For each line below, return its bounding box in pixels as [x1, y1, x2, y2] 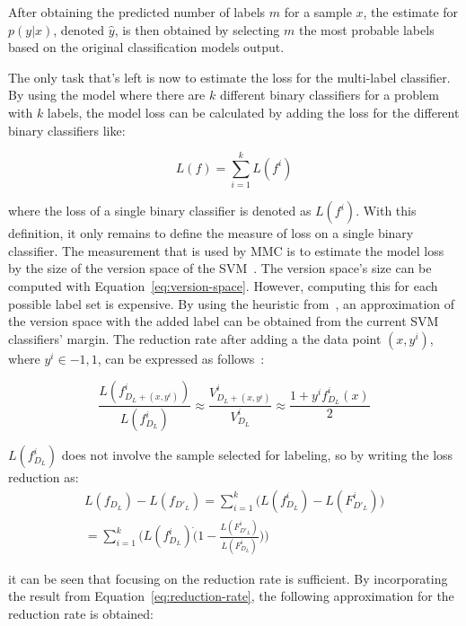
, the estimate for [363, 3, 459, 21]
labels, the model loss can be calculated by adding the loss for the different [47, 102, 460, 121]
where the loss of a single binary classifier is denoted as [8, 201, 312, 220]
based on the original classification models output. [8, 38, 285, 57]
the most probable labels [298, 20, 435, 39]
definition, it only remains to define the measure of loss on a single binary [8, 224, 414, 242]
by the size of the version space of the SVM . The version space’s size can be [8, 259, 432, 278]
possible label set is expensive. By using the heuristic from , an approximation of [8, 294, 455, 313]
